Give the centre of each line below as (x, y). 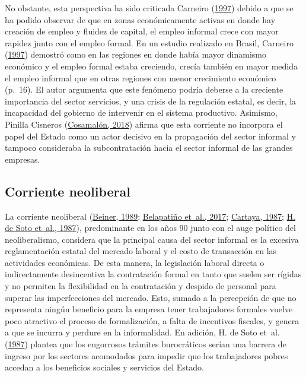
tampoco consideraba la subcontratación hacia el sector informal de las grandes (149, 148)
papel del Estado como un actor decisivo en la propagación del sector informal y (150, 136)
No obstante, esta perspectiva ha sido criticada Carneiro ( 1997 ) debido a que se (149, 8)
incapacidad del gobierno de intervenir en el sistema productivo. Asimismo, (141, 113)
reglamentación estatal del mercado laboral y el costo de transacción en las (141, 251)
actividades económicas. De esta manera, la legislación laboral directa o (135, 262)
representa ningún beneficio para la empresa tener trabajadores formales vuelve (149, 309)
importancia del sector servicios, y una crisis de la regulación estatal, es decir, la (151, 101)
